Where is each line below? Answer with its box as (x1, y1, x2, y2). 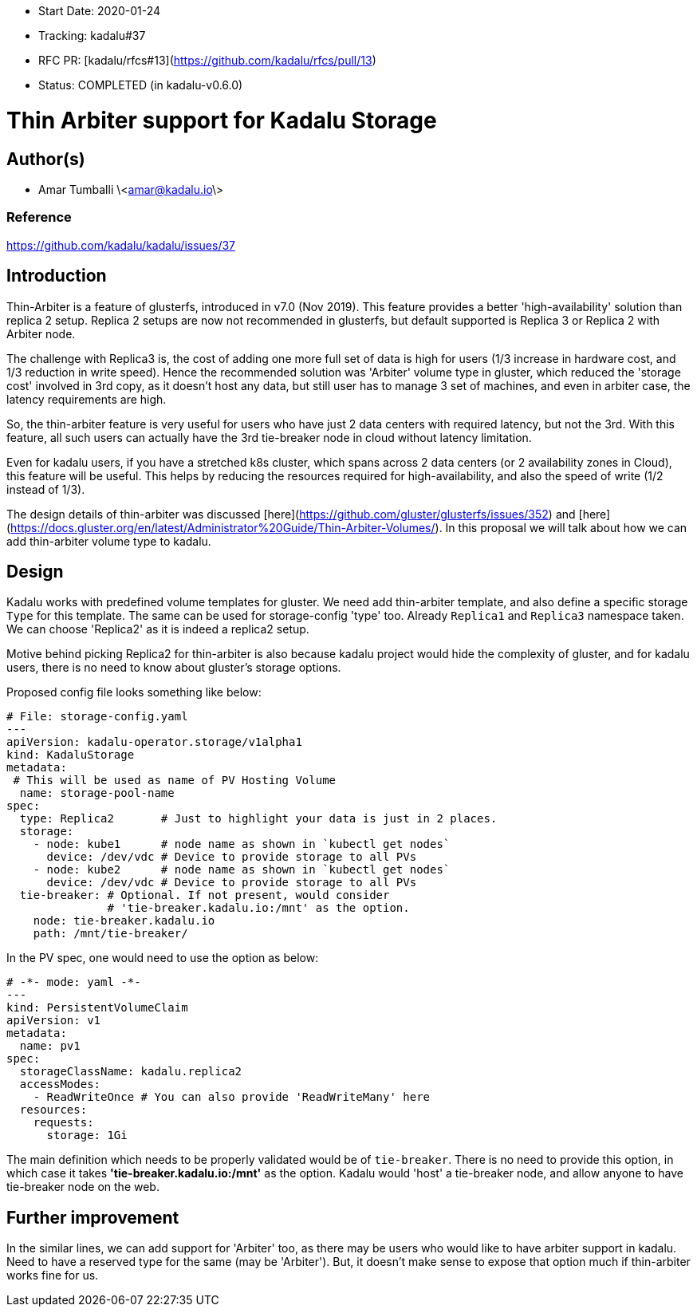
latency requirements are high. (6, 392, 167, 406)
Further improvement (6, 1207, 179, 1228)
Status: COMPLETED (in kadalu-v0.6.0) (38, 78, 243, 92)
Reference (6, 209, 72, 226)
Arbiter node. (6, 326, 76, 341)
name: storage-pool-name (19, 787, 175, 800)
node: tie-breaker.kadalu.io (33, 914, 215, 928)
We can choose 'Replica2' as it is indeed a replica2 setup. (6, 622, 309, 637)
